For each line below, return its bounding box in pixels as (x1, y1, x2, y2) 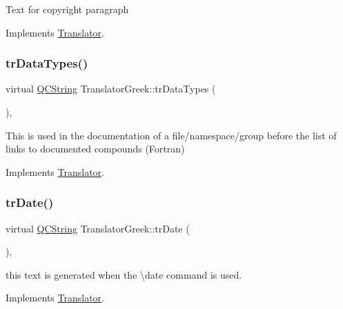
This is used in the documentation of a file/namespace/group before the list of (6, 128, 337, 142)
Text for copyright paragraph (6, 2, 129, 16)
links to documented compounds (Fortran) (6, 141, 185, 156)
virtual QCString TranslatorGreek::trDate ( (6, 221, 190, 235)
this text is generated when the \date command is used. (6, 267, 242, 281)
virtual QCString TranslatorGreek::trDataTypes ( (6, 81, 216, 96)
